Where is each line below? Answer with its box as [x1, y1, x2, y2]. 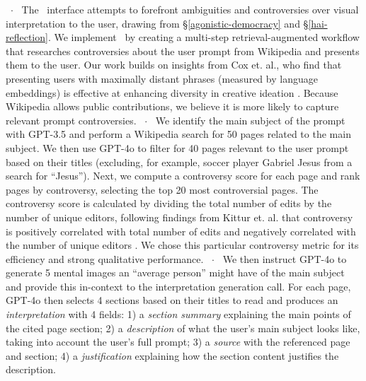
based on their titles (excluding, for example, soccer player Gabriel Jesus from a [6, 154, 353, 169]
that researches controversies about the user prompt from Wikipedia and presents [6, 43, 360, 58]
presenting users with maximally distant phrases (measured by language [6, 71, 318, 86]
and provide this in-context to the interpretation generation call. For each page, [6, 279, 351, 293]
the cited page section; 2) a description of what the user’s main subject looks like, [6, 320, 360, 335]
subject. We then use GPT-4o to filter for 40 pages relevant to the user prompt [6, 140, 349, 155]
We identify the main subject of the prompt [155, 112, 345, 127]
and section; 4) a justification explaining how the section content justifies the [6, 348, 339, 363]
